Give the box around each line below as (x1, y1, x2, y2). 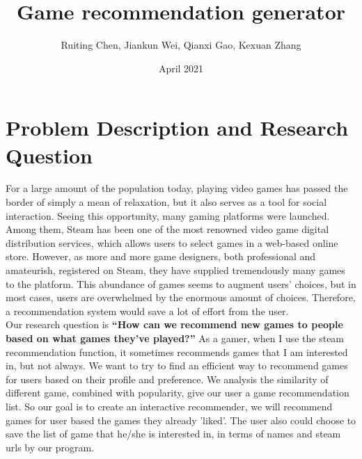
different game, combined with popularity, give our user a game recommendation (6, 385, 349, 400)
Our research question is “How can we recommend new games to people (6, 317, 343, 332)
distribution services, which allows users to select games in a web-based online (6, 235, 338, 250)
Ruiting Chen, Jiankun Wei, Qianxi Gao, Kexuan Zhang (61, 38, 301, 52)
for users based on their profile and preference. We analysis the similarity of (6, 371, 329, 386)
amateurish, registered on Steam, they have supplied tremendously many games (6, 263, 345, 277)
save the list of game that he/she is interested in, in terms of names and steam (6, 426, 341, 441)
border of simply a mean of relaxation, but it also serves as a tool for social (6, 195, 327, 209)
